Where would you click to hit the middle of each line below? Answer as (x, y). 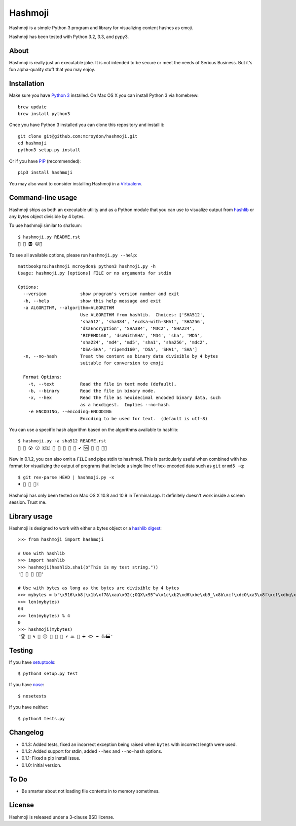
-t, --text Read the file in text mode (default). (102, 384)
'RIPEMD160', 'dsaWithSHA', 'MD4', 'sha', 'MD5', (141, 335)
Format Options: (43, 377)
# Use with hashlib (41, 553)
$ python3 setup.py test (48, 674)
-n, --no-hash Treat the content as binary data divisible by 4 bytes (121, 356)
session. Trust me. (28, 502)
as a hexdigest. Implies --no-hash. (126, 405)
